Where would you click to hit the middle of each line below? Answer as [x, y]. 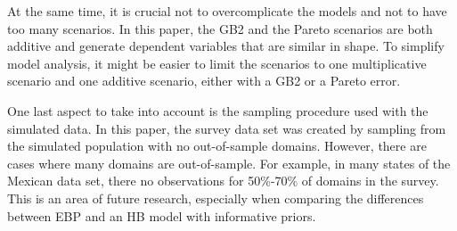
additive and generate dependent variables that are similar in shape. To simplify [226, 46]
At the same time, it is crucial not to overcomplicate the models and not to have [227, 11]
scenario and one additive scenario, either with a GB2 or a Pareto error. [204, 81]
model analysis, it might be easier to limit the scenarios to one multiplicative [217, 63]
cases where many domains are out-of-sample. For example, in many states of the [229, 163]
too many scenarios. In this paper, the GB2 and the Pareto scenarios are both [220, 28]
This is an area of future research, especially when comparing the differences [216, 198]
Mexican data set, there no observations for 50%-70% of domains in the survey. [223, 181]
